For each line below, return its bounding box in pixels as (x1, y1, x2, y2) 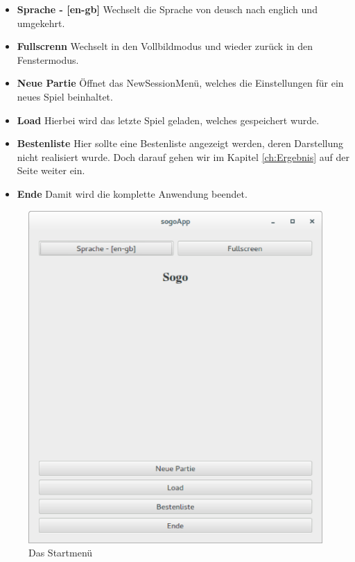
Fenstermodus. (17, 52, 79, 67)
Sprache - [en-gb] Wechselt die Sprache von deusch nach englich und (17, 2, 318, 16)
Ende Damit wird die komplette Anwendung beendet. (17, 186, 248, 201)
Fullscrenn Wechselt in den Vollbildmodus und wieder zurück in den (17, 39, 313, 53)
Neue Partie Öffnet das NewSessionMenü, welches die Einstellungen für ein (17, 76, 344, 90)
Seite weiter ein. (17, 163, 85, 178)
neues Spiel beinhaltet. (17, 89, 113, 103)
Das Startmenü (28, 545, 93, 560)
